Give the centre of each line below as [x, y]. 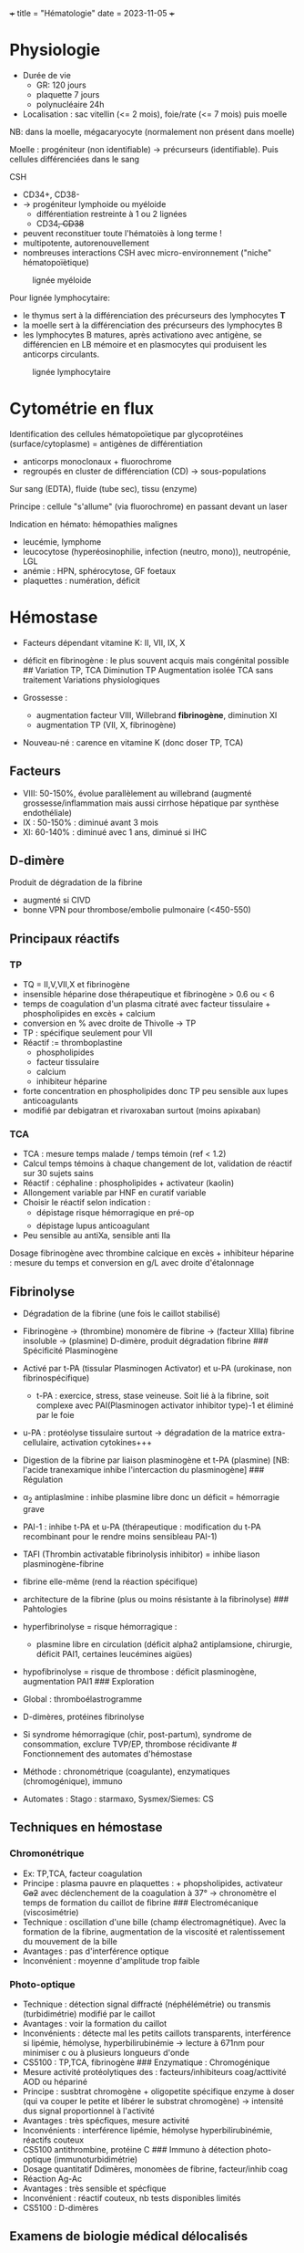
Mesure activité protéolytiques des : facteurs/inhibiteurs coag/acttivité [154, 2072]
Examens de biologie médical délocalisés [129, 2236]
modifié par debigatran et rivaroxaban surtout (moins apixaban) [142, 1111]
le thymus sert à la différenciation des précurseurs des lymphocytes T [154, 315]
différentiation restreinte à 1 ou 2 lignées [111, 214]
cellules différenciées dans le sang [74, 159]
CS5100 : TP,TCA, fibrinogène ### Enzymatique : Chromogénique [146, 2062]
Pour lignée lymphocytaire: [60, 297]
